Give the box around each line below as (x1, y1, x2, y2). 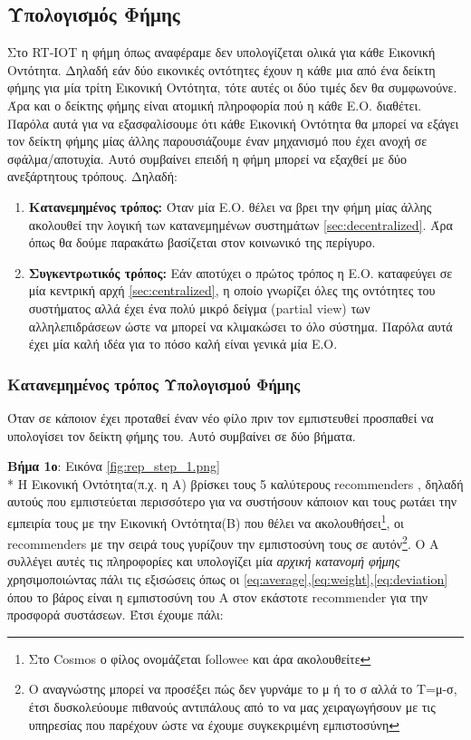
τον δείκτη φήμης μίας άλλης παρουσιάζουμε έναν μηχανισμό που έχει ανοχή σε (7, 131, 428, 150)
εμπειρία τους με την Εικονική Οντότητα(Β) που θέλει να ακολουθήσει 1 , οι (7, 510, 404, 532)
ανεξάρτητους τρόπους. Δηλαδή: (7, 167, 178, 186)
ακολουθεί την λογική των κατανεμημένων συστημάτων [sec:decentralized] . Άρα (28, 215, 453, 234)
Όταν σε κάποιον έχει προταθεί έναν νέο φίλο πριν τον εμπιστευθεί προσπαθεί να (7, 408, 434, 427)
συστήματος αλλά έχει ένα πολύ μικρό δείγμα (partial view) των (28, 298, 370, 317)
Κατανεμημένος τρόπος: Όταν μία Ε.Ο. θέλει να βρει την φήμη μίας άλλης (28, 197, 432, 216)
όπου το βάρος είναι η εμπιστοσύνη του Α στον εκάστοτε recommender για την (7, 587, 428, 606)
